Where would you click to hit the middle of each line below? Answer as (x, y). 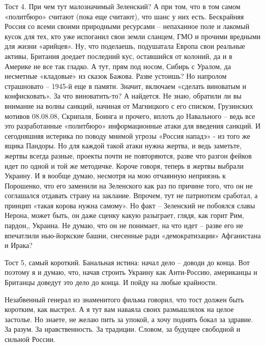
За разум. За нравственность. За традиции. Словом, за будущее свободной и (123, 329)
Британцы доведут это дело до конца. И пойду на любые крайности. (111, 282)
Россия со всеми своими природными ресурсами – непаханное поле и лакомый (127, 26)
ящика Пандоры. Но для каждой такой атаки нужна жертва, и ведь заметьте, (123, 146)
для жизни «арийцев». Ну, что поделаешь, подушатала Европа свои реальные (125, 46)
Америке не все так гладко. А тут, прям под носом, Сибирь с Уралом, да (118, 66)
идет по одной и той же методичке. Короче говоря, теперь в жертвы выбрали (124, 165)
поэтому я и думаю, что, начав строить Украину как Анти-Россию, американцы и (131, 272)
